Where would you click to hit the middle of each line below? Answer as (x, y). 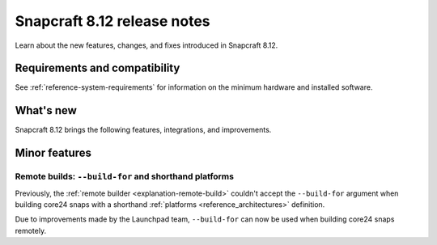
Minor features (53, 153)
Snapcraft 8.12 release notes (112, 21)
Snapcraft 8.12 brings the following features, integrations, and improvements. (143, 130)
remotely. (31, 230)
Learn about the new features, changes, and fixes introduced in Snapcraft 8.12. (146, 45)
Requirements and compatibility (98, 68)
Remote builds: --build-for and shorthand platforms (125, 176)
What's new (46, 110)
